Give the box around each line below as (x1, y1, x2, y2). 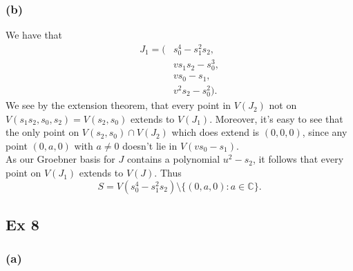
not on (269, 98, 297, 112)
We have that (6, 28, 63, 42)
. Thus (154, 165, 182, 180)
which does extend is (171, 125, 260, 139)
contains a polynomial (126, 152, 220, 166)
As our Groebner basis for (6, 152, 115, 166)
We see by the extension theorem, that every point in (6, 98, 231, 112)
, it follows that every (252, 152, 344, 166)
